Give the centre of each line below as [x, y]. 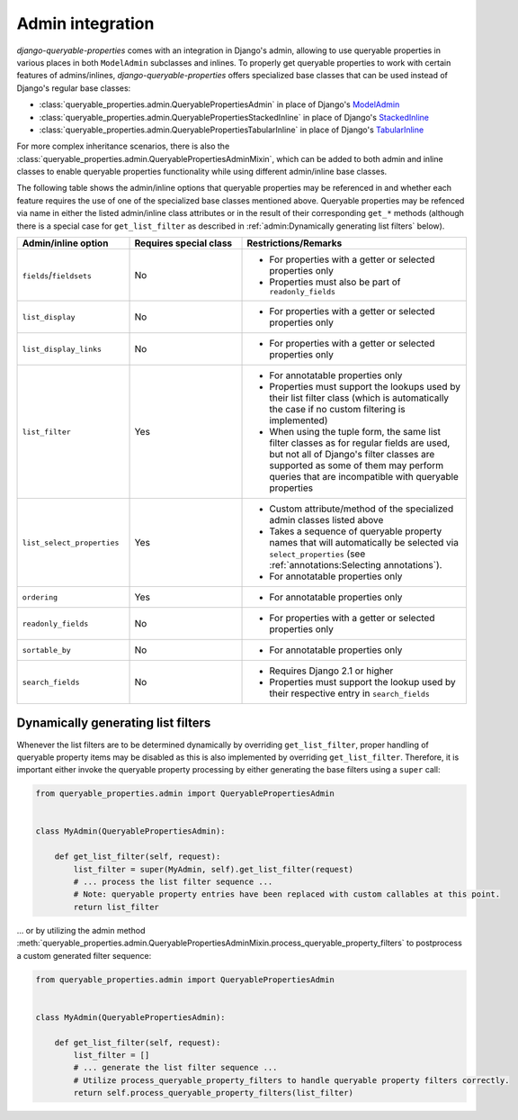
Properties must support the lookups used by [365, 387]
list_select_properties [71, 542]
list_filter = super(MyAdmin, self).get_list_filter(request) [214, 869]
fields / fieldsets [57, 275]
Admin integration [85, 23]
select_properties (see [317, 554]
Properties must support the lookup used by [362, 682]
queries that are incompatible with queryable [364, 477]
